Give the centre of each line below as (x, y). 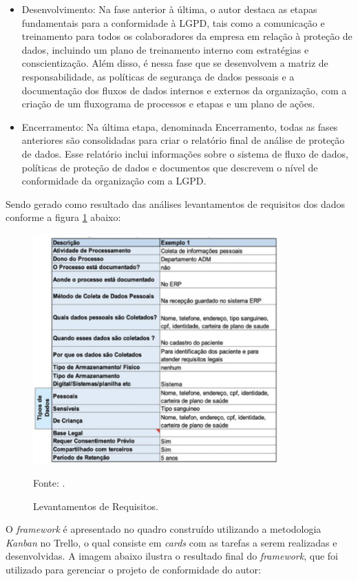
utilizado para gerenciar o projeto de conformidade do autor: (133, 570)
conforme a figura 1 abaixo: (63, 217)
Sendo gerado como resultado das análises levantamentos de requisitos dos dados (176, 203)
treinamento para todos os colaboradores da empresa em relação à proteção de (187, 36)
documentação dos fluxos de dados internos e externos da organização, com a (184, 90)
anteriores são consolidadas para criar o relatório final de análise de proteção (183, 140)
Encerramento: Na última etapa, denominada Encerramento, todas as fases (180, 126)
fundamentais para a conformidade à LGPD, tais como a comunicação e (173, 22)
